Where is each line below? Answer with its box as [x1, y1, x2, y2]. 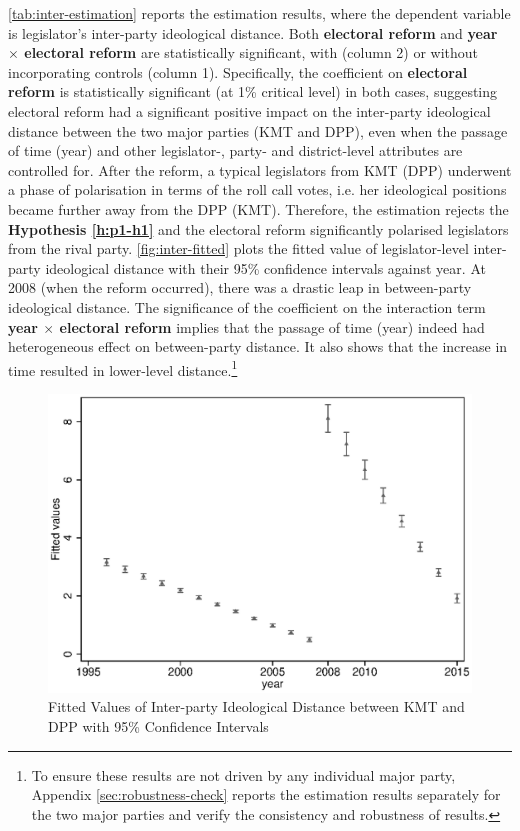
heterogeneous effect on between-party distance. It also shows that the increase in [8, 336, 508, 357]
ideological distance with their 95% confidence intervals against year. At [45, 257, 486, 278]
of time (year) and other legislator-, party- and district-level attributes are [8, 140, 463, 161]
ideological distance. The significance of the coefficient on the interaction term [8, 296, 486, 317]
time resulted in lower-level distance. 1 [8, 356, 238, 380]
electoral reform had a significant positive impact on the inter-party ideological [8, 100, 491, 121]
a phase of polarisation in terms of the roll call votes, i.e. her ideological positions [8, 179, 507, 200]
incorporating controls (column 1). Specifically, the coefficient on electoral [8, 61, 468, 82]
